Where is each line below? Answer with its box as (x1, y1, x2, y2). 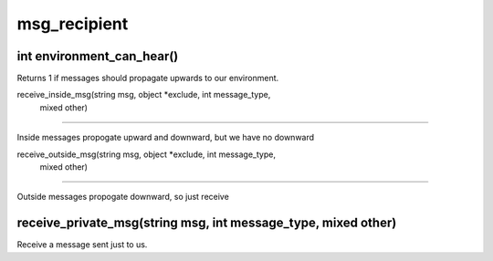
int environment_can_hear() (16, 48, 179, 64)
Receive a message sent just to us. (16, 239, 148, 250)
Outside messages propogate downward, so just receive (16, 192, 230, 203)
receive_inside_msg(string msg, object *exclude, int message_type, (16, 89, 271, 100)
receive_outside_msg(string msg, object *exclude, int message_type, (16, 149, 276, 160)
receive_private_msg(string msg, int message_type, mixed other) (16, 215, 397, 231)
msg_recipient (16, 14, 129, 34)
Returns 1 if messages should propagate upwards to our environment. (16, 73, 279, 84)
